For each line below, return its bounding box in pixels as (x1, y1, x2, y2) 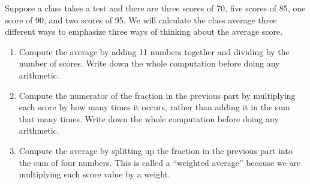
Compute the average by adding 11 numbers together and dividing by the (19, 45, 290, 58)
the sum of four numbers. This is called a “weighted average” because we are (19, 156, 301, 168)
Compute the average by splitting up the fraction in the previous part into (19, 144, 293, 156)
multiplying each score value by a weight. (19, 168, 170, 180)
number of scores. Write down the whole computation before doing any (19, 57, 280, 70)
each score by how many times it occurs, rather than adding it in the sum (19, 101, 290, 113)
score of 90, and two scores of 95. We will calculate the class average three (5, 13, 277, 26)
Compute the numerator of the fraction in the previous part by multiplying (19, 89, 296, 101)
